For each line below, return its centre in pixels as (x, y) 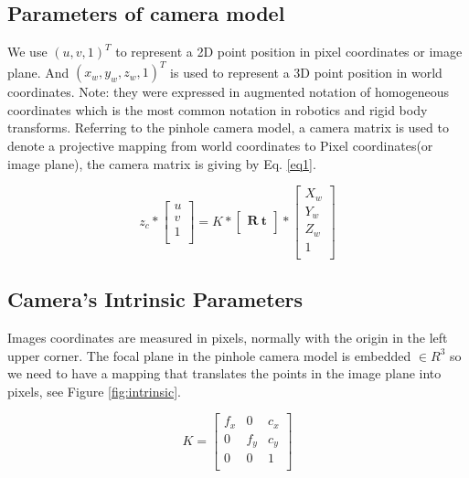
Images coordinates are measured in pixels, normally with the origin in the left (228, 337)
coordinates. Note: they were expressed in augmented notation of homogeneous (229, 92)
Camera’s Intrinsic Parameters (155, 299)
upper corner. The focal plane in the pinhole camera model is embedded (209, 355)
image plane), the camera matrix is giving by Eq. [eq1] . (162, 163)
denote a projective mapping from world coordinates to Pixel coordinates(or (220, 146)
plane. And (38, 72)
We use (27, 52)
